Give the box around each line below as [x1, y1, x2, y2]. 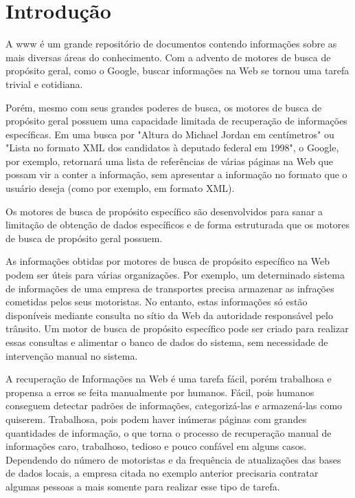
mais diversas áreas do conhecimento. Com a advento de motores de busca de [5, 50, 331, 64]
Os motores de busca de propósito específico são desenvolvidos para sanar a [5, 204, 323, 218]
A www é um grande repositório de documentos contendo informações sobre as [5, 36, 337, 51]
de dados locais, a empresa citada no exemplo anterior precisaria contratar [5, 466, 319, 480]
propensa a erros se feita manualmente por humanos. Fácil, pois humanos [5, 385, 314, 399]
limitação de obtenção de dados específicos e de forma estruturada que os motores [5, 217, 350, 232]
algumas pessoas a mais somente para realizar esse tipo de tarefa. [5, 479, 280, 493]
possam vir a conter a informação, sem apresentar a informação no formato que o [5, 167, 347, 182]
